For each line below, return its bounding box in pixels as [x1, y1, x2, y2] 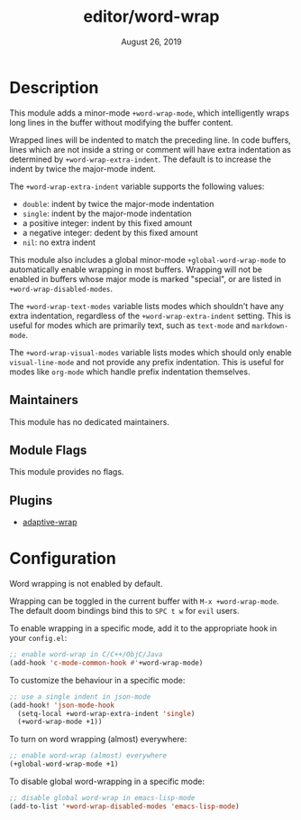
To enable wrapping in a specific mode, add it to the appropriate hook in [9, 623, 278, 634]
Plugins [9, 493, 53, 508]
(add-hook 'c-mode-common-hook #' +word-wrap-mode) [9, 658, 204, 667]
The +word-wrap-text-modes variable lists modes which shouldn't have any [9, 300, 284, 311]
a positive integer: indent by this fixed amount [22, 217, 193, 228]
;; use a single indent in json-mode [9, 692, 151, 702]
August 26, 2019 [121, 36, 182, 47]
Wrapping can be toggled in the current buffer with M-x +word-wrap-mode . [9, 596, 279, 607]
